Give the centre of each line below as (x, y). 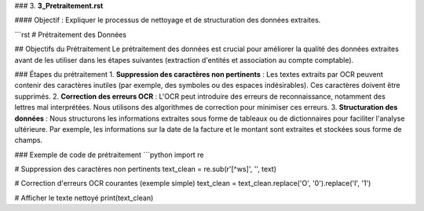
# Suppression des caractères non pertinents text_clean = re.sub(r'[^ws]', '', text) (146, 169)
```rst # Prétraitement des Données (71, 35)
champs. (29, 140)
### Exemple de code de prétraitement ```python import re (109, 155)
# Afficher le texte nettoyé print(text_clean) (84, 198)
